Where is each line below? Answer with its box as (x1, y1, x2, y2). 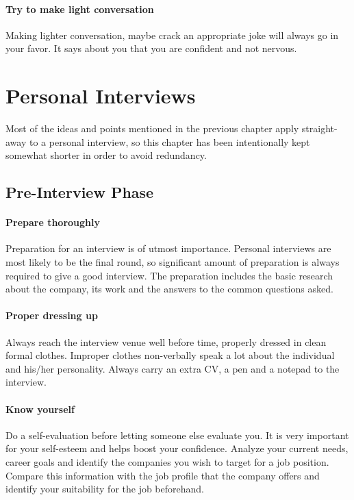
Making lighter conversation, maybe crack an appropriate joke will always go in (5, 27, 339, 42)
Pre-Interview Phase (5, 182, 154, 203)
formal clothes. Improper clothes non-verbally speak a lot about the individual (5, 348, 335, 362)
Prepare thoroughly (5, 215, 101, 229)
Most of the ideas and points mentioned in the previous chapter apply (5, 121, 299, 136)
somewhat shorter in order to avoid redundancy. (5, 148, 207, 162)
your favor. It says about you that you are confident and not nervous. (5, 41, 297, 55)
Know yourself (5, 401, 75, 416)
